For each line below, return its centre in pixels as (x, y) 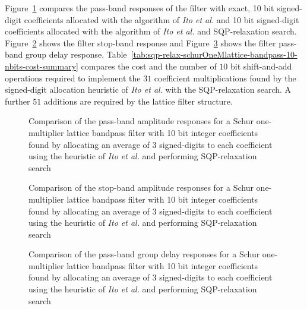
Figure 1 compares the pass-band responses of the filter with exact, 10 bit (140, 8)
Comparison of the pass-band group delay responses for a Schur (144, 254)
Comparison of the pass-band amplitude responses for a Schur (141, 121)
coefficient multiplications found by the (225, 78)
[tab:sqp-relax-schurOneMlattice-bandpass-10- (214, 54)
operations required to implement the (73, 78)
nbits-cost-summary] (42, 66)
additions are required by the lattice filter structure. (138, 101)
